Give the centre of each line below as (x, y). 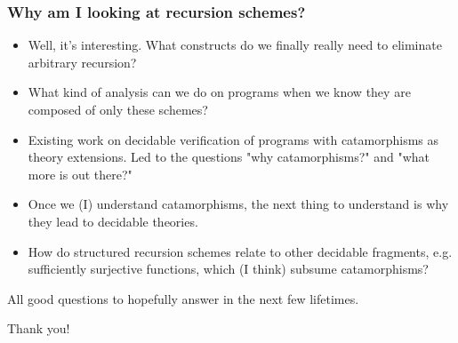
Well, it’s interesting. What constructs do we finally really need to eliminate (235, 45)
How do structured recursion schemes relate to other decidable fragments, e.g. (240, 251)
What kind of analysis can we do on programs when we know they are (219, 92)
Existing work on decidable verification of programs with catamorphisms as (233, 139)
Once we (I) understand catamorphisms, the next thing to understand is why (238, 204)
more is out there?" (80, 174)
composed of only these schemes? (118, 109)
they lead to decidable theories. (113, 221)
